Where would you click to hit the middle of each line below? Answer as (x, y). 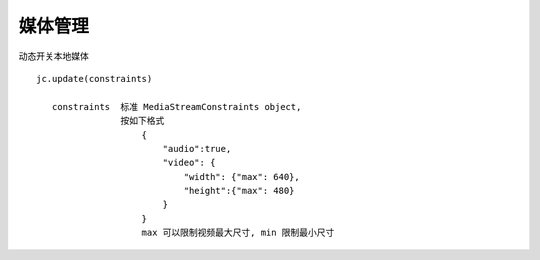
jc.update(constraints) (94, 78)
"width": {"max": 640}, (241, 176)
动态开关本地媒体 (53, 56)
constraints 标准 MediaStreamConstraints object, (176, 106)
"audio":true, (197, 148)
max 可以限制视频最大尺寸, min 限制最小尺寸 (238, 233)
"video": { (189, 163)
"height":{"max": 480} (239, 191)
